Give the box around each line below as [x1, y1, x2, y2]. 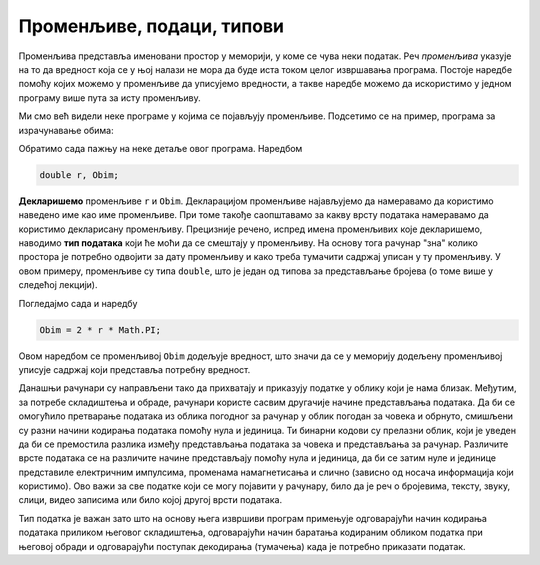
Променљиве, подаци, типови [18, 15, 285, 37]
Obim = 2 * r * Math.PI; [39, 324, 162, 335]
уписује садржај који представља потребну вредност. [18, 363, 251, 375]
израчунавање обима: [18, 124, 114, 136]
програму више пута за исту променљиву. [18, 91, 202, 104]
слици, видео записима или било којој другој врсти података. [18, 494, 283, 506]
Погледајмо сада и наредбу [18, 297, 138, 309]
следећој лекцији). [18, 279, 99, 291]
